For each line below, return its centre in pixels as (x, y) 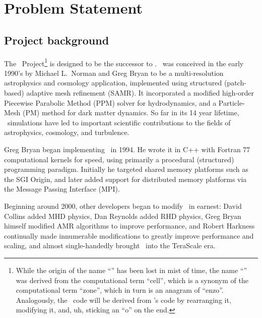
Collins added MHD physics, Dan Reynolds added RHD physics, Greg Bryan (123, 216)
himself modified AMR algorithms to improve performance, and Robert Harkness (129, 226)
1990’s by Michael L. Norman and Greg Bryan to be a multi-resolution (114, 73)
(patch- (235, 83)
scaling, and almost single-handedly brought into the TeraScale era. (110, 245)
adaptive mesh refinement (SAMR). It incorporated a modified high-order (140, 93)
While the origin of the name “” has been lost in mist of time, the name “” (132, 270)
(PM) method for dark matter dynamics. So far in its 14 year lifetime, (131, 112)
